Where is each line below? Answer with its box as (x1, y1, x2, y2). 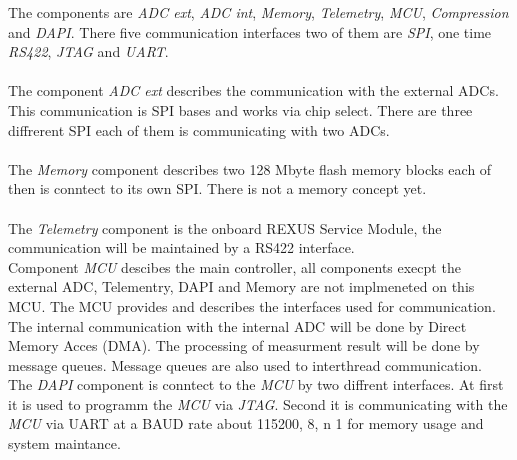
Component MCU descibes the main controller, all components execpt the (8, 256, 461, 277)
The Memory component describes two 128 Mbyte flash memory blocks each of (8, 158, 492, 179)
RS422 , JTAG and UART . (8, 41, 169, 62)
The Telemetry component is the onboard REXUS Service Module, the (8, 217, 442, 238)
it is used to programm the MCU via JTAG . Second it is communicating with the (8, 393, 508, 414)
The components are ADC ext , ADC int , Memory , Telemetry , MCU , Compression (8, 2, 509, 22)
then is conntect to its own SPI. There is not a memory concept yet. (8, 178, 427, 199)
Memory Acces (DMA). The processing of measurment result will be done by (8, 335, 480, 356)
